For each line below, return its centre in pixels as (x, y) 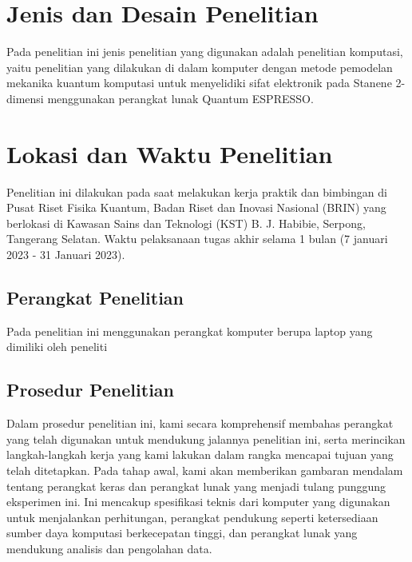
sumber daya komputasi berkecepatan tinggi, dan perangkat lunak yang (182, 533)
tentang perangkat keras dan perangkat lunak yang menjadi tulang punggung (196, 486)
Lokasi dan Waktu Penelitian (170, 153)
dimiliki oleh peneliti (57, 347)
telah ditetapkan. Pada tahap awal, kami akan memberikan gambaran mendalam (205, 470)
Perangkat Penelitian (95, 297)
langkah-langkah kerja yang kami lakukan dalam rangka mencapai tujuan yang (200, 454)
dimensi (25, 98)
